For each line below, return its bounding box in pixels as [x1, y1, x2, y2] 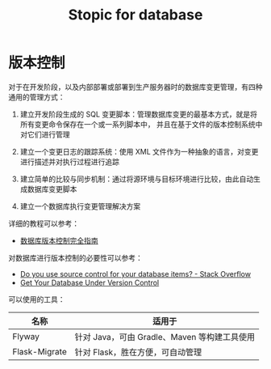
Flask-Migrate [12, 346, 67, 357]
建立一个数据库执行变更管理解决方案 [19, 201, 141, 211]
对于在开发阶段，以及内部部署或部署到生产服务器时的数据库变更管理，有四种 [8, 82, 263, 91]
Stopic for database [68, 6, 203, 24]
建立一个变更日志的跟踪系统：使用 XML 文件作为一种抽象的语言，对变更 [19, 146, 259, 156]
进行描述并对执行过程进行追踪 [19, 156, 119, 167]
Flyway [12, 330, 40, 341]
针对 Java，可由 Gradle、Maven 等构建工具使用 [74, 331, 256, 342]
